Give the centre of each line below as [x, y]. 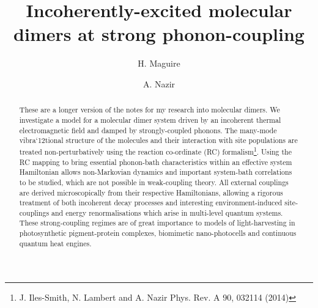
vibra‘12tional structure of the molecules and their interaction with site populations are [158, 140]
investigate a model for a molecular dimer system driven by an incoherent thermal [150, 119]
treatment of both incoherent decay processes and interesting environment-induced [151, 203]
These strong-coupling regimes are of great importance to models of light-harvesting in [157, 223]
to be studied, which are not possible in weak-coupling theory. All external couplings [154, 182]
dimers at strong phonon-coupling [159, 34]
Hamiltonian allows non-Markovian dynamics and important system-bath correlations [156, 172]
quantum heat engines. [55, 243]
